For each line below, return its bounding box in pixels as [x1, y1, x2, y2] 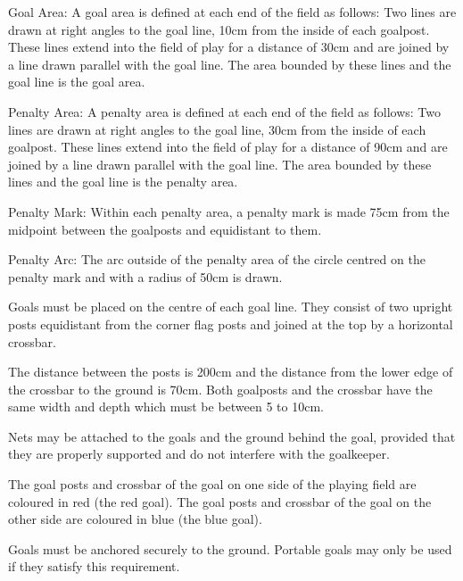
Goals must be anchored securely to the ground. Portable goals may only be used [8, 539, 452, 558]
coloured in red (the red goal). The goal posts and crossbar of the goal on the [8, 492, 432, 510]
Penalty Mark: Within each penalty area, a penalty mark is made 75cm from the [8, 202, 450, 220]
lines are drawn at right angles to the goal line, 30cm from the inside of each [8, 120, 426, 138]
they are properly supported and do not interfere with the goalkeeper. [8, 444, 390, 463]
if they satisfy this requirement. [8, 557, 180, 576]
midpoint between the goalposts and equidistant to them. [8, 220, 322, 238]
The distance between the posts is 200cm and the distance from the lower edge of [8, 362, 453, 381]
